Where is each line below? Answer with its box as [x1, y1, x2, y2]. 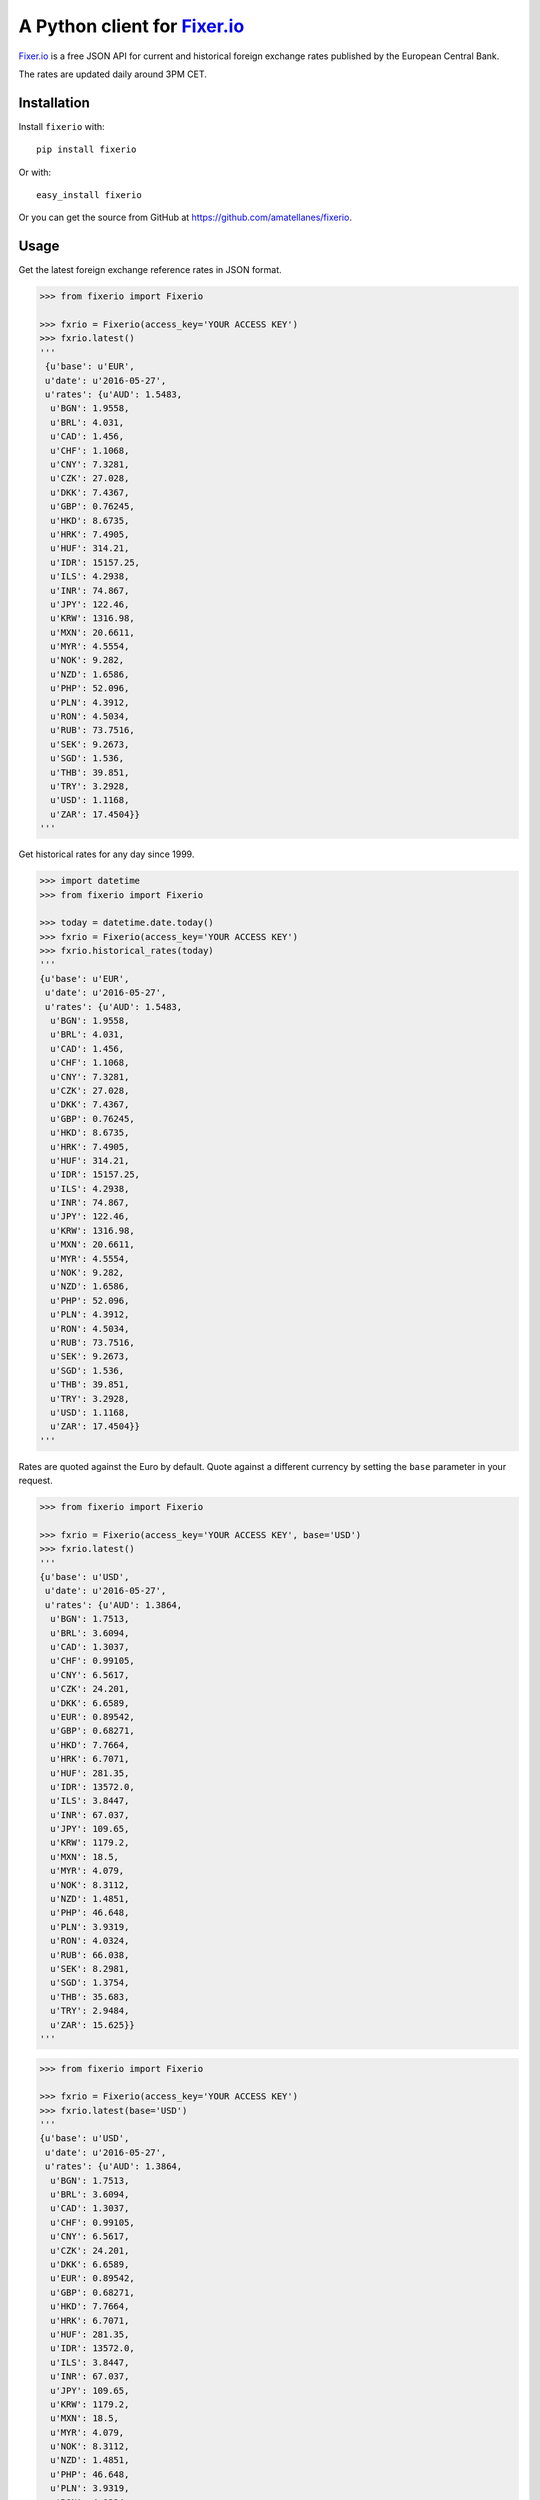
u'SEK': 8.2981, [50, 1963, 130, 1974]
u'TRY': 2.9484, [50, 2005, 130, 2017]
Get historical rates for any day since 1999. [18, 848, 195, 860]
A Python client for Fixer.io [18, 15, 245, 37]
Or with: [18, 166, 52, 178]
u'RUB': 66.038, [50, 1949, 130, 1960]
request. [18, 1475, 54, 1487]
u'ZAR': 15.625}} [50, 2019, 135, 2030]
